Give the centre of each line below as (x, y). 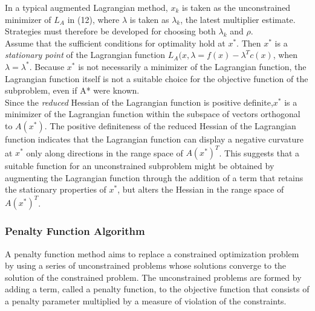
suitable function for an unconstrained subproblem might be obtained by (140, 166)
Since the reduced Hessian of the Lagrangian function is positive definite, (139, 102)
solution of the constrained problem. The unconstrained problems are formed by (153, 277)
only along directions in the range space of (105, 152)
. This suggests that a (259, 152)
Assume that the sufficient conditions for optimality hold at (115, 43)
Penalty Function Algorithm (75, 231)
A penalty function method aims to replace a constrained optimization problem (152, 253)
